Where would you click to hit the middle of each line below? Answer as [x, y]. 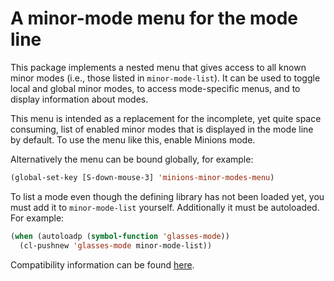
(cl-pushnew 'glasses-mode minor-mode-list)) [116, 245]
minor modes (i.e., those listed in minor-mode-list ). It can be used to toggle [165, 78]
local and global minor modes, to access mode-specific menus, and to [155, 88]
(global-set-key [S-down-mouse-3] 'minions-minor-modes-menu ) [142, 177]
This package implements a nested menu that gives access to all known [158, 67]
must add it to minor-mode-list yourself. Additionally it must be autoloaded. [165, 207]
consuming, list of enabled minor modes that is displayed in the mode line [162, 129]
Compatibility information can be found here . [102, 264]
